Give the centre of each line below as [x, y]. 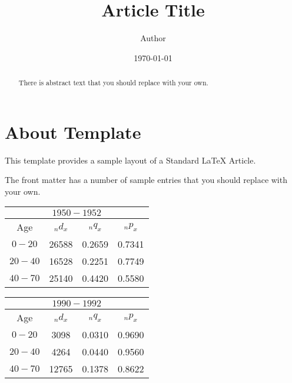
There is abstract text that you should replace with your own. [113, 83]
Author [153, 38]
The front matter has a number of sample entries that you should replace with [146, 180]
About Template [73, 131]
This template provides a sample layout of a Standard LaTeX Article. [130, 160]
